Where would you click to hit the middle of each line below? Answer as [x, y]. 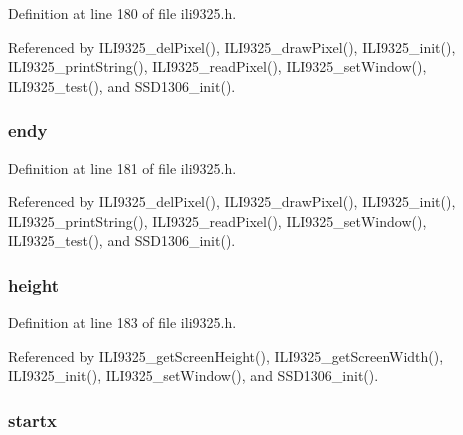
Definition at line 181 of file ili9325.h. [122, 167]
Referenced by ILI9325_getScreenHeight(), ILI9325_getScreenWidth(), [226, 355]
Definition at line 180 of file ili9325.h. [122, 13]
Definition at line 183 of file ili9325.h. [122, 322]
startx [32, 419]
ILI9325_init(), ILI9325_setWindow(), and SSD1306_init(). [193, 375]
